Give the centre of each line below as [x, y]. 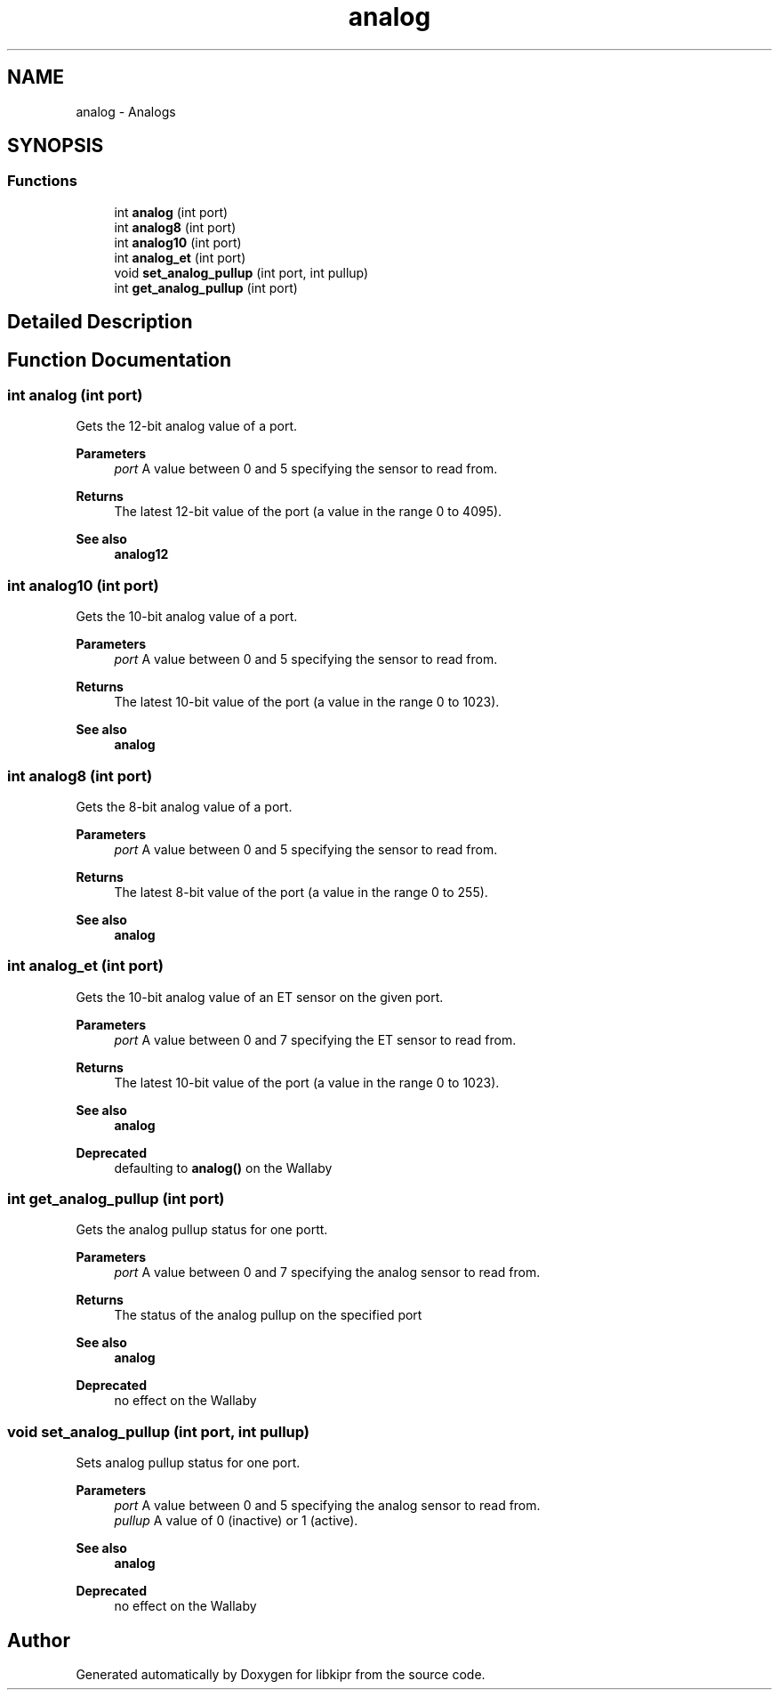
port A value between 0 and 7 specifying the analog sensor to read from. [327, 1273]
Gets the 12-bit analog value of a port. [186, 426]
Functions [42, 181]
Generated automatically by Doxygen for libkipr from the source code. [281, 1675]
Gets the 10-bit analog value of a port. [187, 617]
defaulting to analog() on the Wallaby [223, 1168]
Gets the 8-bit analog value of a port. [184, 806]
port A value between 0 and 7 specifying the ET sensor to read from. [315, 1039]
